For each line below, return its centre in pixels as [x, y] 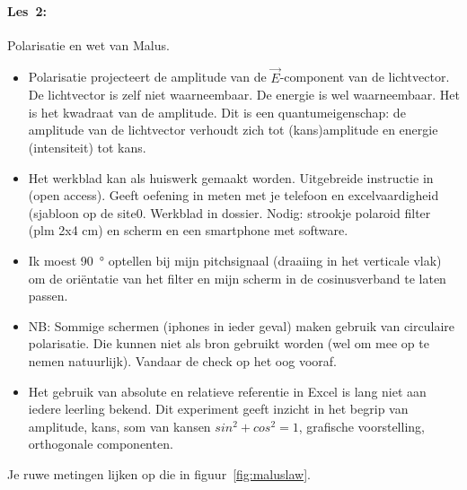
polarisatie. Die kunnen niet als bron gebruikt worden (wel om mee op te [229, 343]
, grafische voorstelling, [361, 426]
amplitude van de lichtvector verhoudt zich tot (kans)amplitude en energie [233, 130]
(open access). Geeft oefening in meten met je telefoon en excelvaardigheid [233, 195]
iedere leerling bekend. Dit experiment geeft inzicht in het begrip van [218, 409]
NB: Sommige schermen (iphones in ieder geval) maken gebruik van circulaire [241, 325]
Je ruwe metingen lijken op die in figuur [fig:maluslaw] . [159, 473]
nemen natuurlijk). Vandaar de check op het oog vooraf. [182, 360]
